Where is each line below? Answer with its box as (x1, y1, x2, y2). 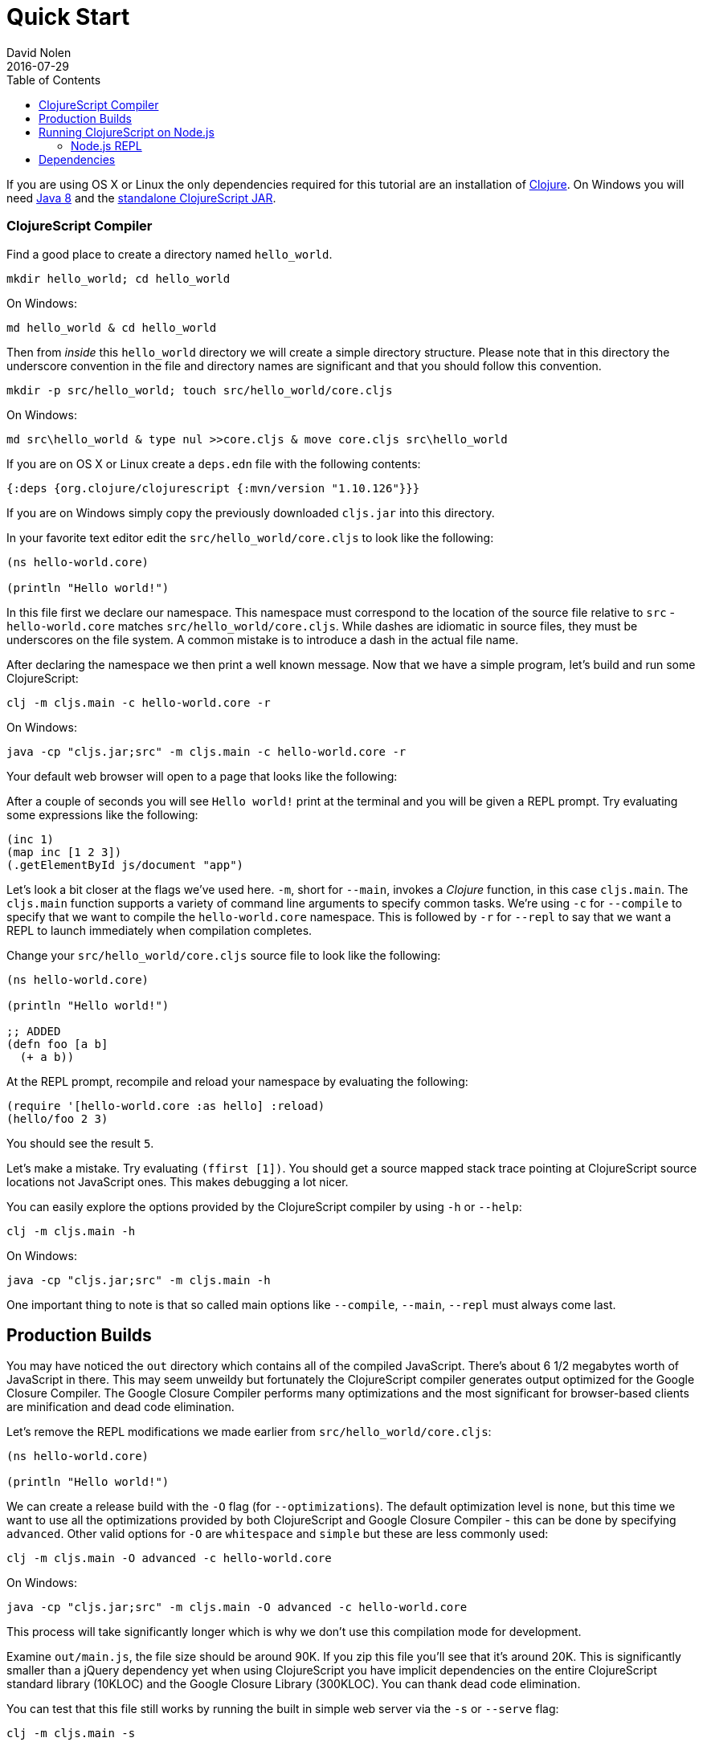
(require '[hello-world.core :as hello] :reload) (6, 1099, 325, 1112)
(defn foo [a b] (6, 1037, 108, 1050)
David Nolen (6, 45, 72, 59)
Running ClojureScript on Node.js (39, 124, 215, 139)
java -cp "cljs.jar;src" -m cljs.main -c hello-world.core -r (6, 744, 407, 758)
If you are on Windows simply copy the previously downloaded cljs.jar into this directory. (6, 505, 495, 520)
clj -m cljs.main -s (6, 1727, 136, 1740)
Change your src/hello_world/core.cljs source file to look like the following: (6, 948, 441, 962)
